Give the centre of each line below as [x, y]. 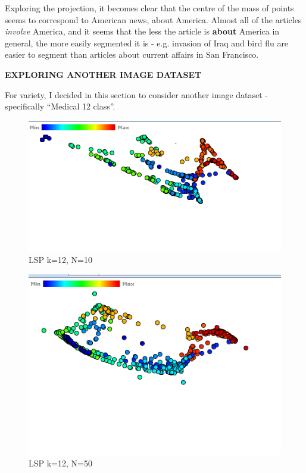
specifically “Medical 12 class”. [60, 106]
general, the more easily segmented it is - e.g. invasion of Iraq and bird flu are [147, 43]
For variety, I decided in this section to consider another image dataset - [137, 94]
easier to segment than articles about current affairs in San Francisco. [132, 54]
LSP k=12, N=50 [60, 463]
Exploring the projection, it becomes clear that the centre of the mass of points [149, 8]
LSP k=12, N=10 [60, 260]
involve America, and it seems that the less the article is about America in [142, 31]
